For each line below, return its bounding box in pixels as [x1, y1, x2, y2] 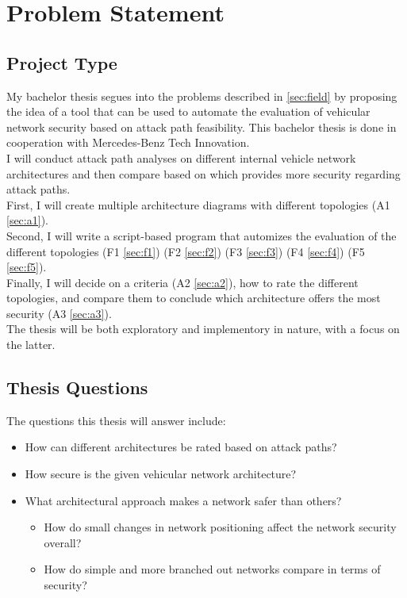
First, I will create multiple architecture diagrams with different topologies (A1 [6, 196, 390, 213]
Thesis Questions [6, 375, 148, 400]
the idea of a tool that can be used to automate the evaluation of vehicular [6, 103, 371, 120]
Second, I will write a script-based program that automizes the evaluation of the [6, 227, 397, 243]
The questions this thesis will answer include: [6, 412, 226, 428]
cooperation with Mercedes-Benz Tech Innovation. [6, 134, 250, 151]
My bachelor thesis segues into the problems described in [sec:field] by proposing [6, 87, 397, 104]
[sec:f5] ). [6, 259, 47, 275]
